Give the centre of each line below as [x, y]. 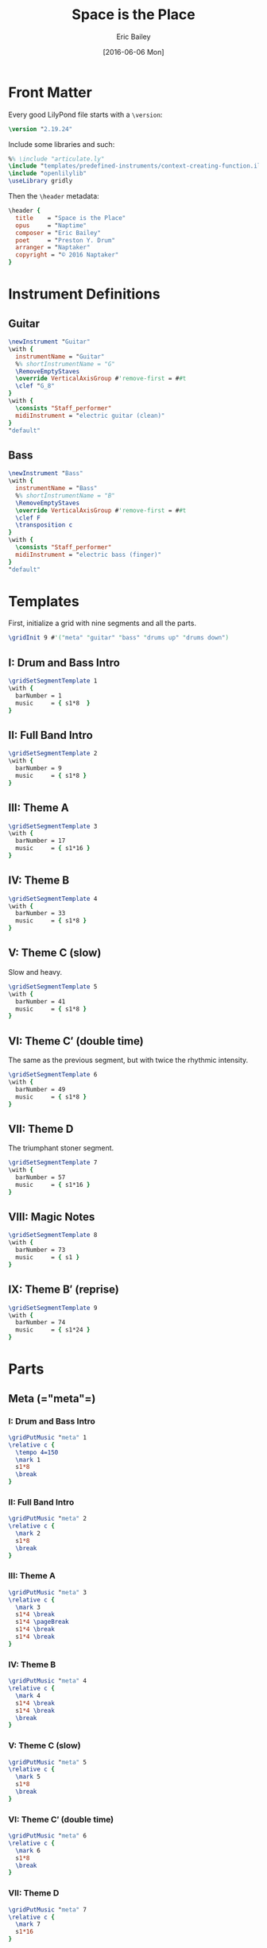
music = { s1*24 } [53, 1330]
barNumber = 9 [39, 768]
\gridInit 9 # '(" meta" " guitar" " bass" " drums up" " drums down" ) [118, 638]
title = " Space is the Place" [71, 218]
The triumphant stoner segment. [61, 1148]
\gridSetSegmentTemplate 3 [53, 826]
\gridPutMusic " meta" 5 [48, 1762]
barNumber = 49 [41, 1089]
